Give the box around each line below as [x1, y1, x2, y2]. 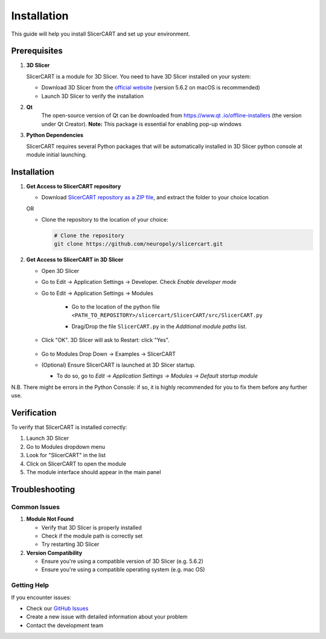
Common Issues [11, 503, 60, 511]
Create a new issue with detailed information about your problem [26, 613, 188, 620]
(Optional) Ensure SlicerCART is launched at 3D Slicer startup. [41, 361, 196, 368]
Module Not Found [26, 515, 74, 522]
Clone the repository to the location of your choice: [41, 216, 168, 223]
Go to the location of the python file [71, 303, 160, 310]
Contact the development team [26, 621, 104, 629]
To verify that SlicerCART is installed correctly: [11, 423, 127, 431]
